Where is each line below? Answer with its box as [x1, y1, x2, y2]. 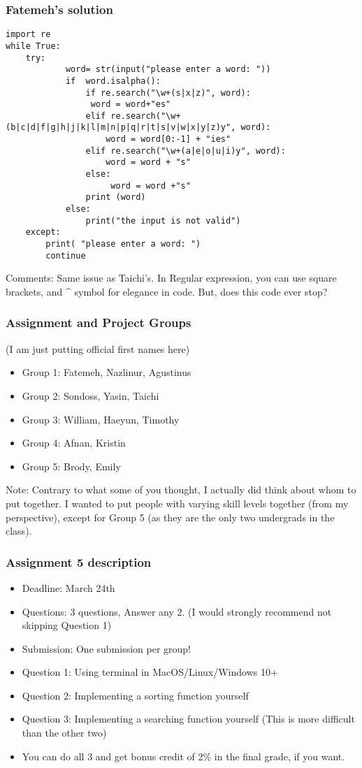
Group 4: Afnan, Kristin [22, 435, 126, 450]
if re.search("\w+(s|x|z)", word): [85, 87, 251, 98]
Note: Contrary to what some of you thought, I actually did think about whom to [6, 482, 356, 497]
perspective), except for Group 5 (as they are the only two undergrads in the [6, 509, 335, 524]
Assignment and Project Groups [6, 314, 191, 331]
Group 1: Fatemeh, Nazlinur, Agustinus [22, 365, 191, 379]
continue [45, 250, 86, 261]
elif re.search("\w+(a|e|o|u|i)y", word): [85, 145, 286, 156]
